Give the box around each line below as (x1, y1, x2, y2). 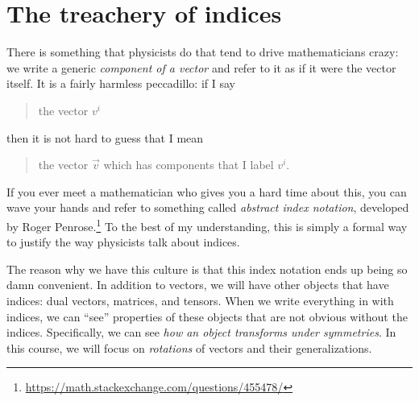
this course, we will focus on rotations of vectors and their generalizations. (6, 339, 372, 356)
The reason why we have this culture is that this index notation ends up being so (6, 260, 408, 277)
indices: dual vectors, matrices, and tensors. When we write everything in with (6, 291, 394, 308)
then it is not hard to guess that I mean (6, 129, 204, 146)
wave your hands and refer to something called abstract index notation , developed (6, 199, 409, 216)
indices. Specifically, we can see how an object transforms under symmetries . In (6, 324, 396, 341)
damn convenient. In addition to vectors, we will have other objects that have (6, 276, 389, 293)
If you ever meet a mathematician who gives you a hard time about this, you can (6, 183, 407, 200)
